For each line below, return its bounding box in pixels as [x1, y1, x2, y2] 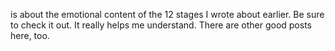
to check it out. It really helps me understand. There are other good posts [10, 19, 312, 31]
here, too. [10, 30, 50, 41]
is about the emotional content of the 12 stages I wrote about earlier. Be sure [10, 9, 325, 20]
